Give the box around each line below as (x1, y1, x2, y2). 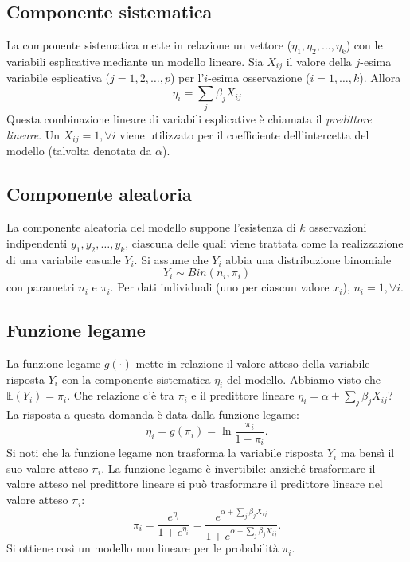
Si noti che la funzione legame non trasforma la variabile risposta (6, 444, 324, 461)
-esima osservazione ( (208, 69, 310, 86)
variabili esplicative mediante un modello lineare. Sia (6, 53, 264, 69)
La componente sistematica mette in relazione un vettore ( (6, 37, 292, 53)
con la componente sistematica (61, 370, 211, 387)
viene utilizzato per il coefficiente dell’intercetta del (119, 126, 369, 142)
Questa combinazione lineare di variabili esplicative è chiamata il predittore (6, 111, 372, 127)
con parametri (6, 279, 75, 295)
